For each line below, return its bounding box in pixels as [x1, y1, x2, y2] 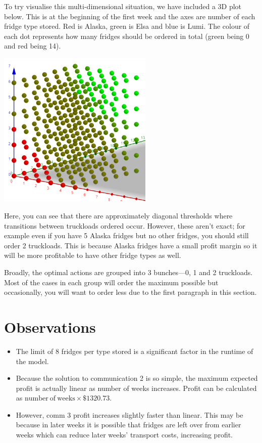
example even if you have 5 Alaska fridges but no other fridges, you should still [4, 230, 249, 241]
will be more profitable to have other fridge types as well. [4, 250, 181, 260]
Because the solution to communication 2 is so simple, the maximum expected [16, 373, 258, 383]
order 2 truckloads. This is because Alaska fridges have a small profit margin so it [4, 240, 257, 250]
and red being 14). [4, 40, 61, 51]
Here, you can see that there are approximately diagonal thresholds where [4, 210, 233, 221]
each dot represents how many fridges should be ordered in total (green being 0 [4, 30, 249, 41]
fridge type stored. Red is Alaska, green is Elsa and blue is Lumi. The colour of [4, 21, 250, 31]
